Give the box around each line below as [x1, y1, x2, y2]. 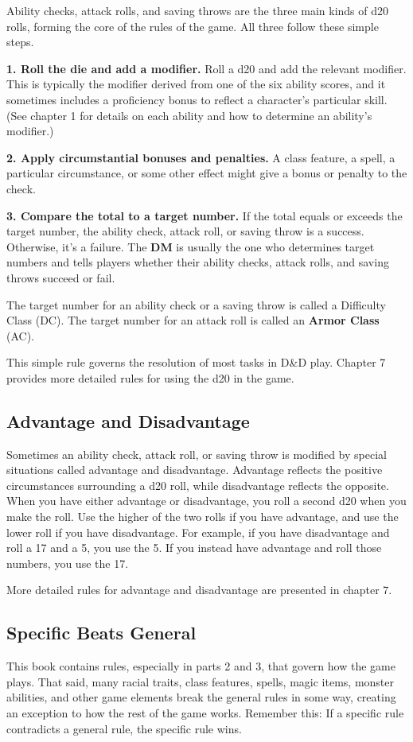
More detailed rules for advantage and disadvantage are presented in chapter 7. [6, 581, 392, 598]
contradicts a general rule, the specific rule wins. [6, 720, 242, 736]
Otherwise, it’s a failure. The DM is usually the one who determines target [6, 238, 375, 254]
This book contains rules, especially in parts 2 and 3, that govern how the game [6, 658, 395, 674]
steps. [6, 33, 34, 50]
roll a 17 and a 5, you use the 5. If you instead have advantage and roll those [6, 539, 382, 556]
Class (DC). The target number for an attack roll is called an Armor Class [6, 312, 380, 328]
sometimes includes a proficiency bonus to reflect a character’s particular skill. [6, 91, 388, 107]
